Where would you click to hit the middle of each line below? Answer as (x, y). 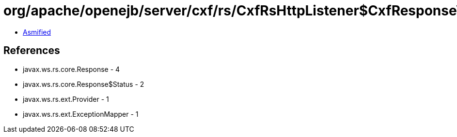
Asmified (37, 32)
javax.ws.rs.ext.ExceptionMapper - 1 (81, 114)
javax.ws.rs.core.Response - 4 (71, 69)
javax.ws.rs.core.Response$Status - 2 (84, 84)
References (32, 51)
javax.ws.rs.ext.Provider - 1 (66, 99)
